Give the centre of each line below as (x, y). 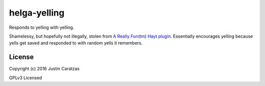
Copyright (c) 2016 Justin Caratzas (44, 69)
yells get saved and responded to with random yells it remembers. (76, 43)
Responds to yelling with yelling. (42, 27)
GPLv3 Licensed (26, 78)
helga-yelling (37, 13)
